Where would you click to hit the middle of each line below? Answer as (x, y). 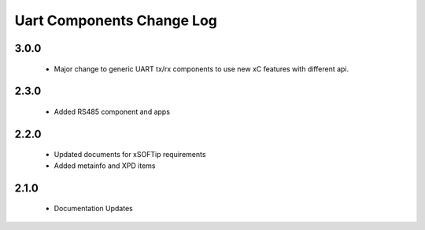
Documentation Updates (93, 209)
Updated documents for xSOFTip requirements (130, 155)
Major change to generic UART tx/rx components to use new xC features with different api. (201, 69)
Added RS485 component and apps (112, 111)
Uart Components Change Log (116, 20)
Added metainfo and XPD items (105, 166)
